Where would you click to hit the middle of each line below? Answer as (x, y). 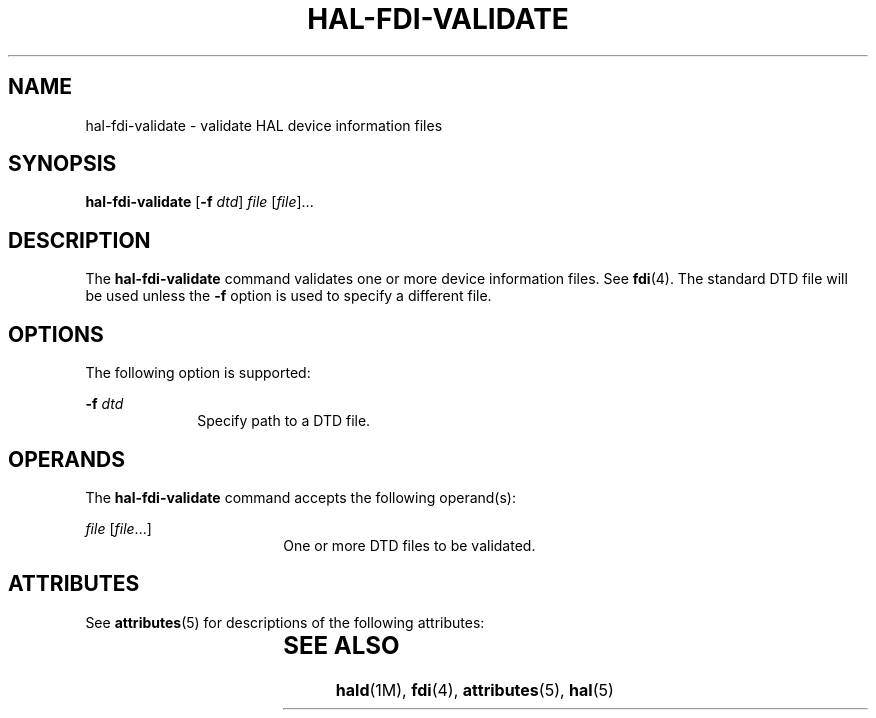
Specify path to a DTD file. (284, 421)
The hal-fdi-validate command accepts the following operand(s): (300, 497)
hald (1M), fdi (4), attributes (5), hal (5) (474, 689)
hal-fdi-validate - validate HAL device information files (264, 125)
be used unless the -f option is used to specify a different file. (288, 296)
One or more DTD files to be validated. (409, 545)
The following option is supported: (198, 373)
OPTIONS (56, 334)
